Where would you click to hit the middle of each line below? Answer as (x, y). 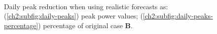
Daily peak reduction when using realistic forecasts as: (86, 6)
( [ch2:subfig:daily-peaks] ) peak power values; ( (73, 16)
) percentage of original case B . (85, 25)
